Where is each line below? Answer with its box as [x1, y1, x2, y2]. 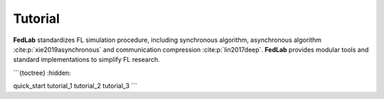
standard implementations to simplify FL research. [13, 56, 160, 64]
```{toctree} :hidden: [13, 68, 71, 77]
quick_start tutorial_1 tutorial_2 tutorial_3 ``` [13, 82, 138, 90]
